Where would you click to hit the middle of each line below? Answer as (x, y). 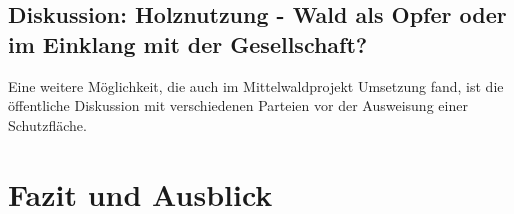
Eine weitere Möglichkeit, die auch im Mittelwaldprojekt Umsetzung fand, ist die (256, 85)
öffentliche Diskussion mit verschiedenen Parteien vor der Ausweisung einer (238, 105)
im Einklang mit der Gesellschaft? (188, 43)
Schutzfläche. (47, 124)
